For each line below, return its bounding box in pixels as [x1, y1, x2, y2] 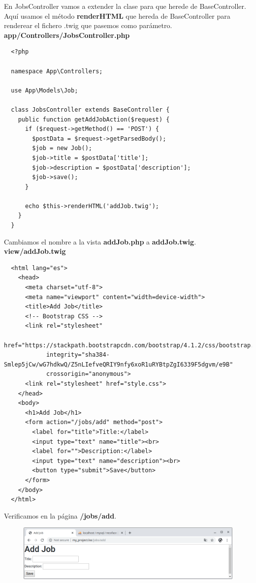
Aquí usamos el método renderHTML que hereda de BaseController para [4, 10, 230, 21]
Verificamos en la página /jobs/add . [4, 510, 117, 521]
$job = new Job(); [32, 145, 92, 152]
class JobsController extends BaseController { [11, 106, 170, 113]
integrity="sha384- [46, 351, 110, 359]
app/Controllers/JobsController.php [4, 30, 130, 40]
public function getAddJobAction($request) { [18, 116, 170, 123]
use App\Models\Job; [11, 87, 78, 94]
